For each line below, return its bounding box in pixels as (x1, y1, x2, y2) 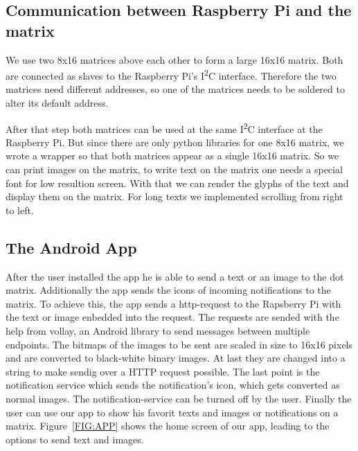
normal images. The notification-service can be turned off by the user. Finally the (6, 391, 352, 405)
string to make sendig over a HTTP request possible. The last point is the (6, 364, 320, 378)
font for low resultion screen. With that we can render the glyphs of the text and (6, 175, 349, 190)
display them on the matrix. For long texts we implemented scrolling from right (6, 189, 343, 204)
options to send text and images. (6, 432, 144, 446)
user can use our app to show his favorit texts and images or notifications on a (6, 405, 339, 419)
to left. (6, 202, 34, 217)
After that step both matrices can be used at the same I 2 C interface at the (6, 119, 323, 136)
